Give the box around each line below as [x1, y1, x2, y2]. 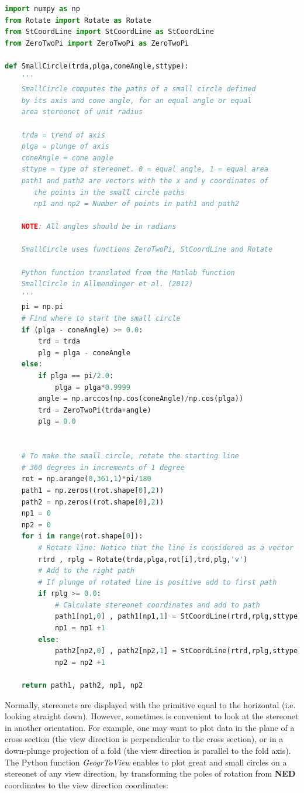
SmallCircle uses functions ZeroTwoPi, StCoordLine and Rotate [21, 245, 273, 254]
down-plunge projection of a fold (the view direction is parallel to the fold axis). [5, 744, 291, 756]
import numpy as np [5, 5, 80, 13]
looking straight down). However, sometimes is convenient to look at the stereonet [5, 710, 299, 722]
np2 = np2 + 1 [54, 658, 105, 667]
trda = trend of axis [21, 131, 105, 139]
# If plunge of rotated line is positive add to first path [38, 578, 277, 586]
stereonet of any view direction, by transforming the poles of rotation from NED [5, 767, 296, 780]
